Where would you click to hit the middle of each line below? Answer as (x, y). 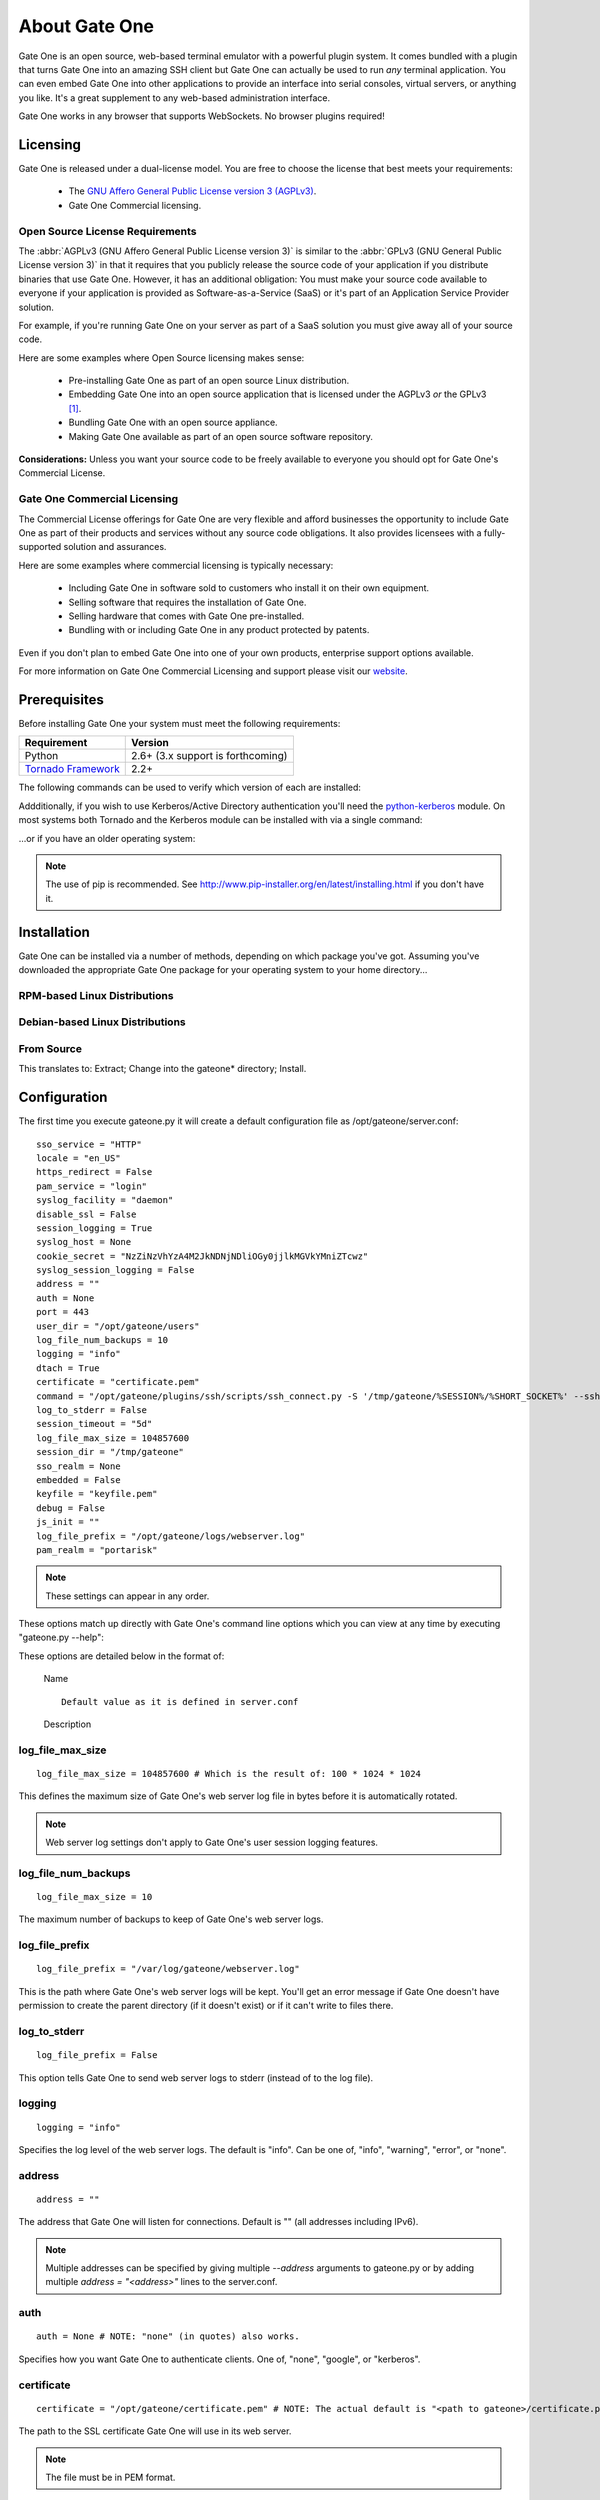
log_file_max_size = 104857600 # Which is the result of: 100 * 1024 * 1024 (229, 1773)
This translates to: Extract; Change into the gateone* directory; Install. (162, 1069)
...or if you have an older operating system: (107, 838)
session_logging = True (94, 1228)
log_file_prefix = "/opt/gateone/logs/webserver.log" (170, 1536)
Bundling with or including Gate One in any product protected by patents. (219, 630)
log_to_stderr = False (92, 1409)
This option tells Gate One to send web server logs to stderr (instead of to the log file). (196, 2077)
